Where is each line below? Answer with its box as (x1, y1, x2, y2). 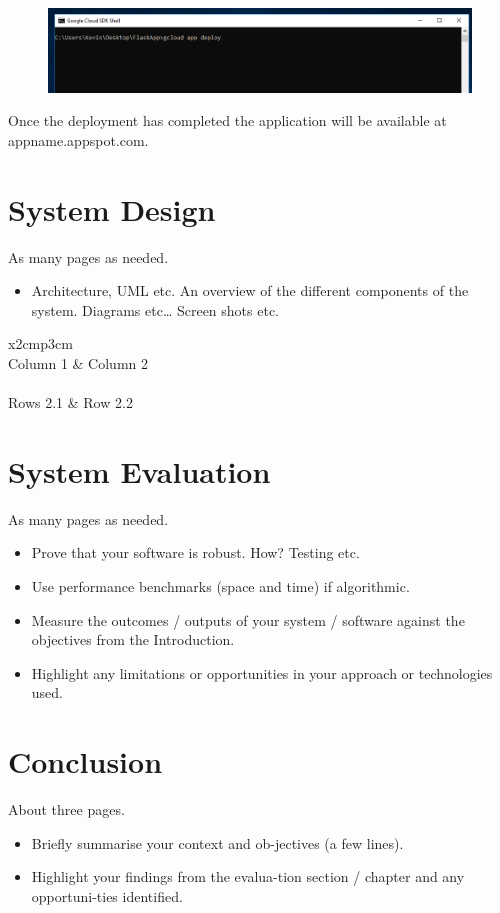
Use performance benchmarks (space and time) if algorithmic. (31, 576, 410, 597)
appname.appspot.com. (8, 129, 149, 150)
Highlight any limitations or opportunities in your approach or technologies (31, 662, 493, 683)
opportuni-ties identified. (31, 885, 183, 906)
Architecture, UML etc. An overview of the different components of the (31, 280, 469, 301)
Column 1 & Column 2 (8, 352, 148, 373)
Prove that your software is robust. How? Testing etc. (31, 542, 360, 563)
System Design (8, 188, 216, 229)
